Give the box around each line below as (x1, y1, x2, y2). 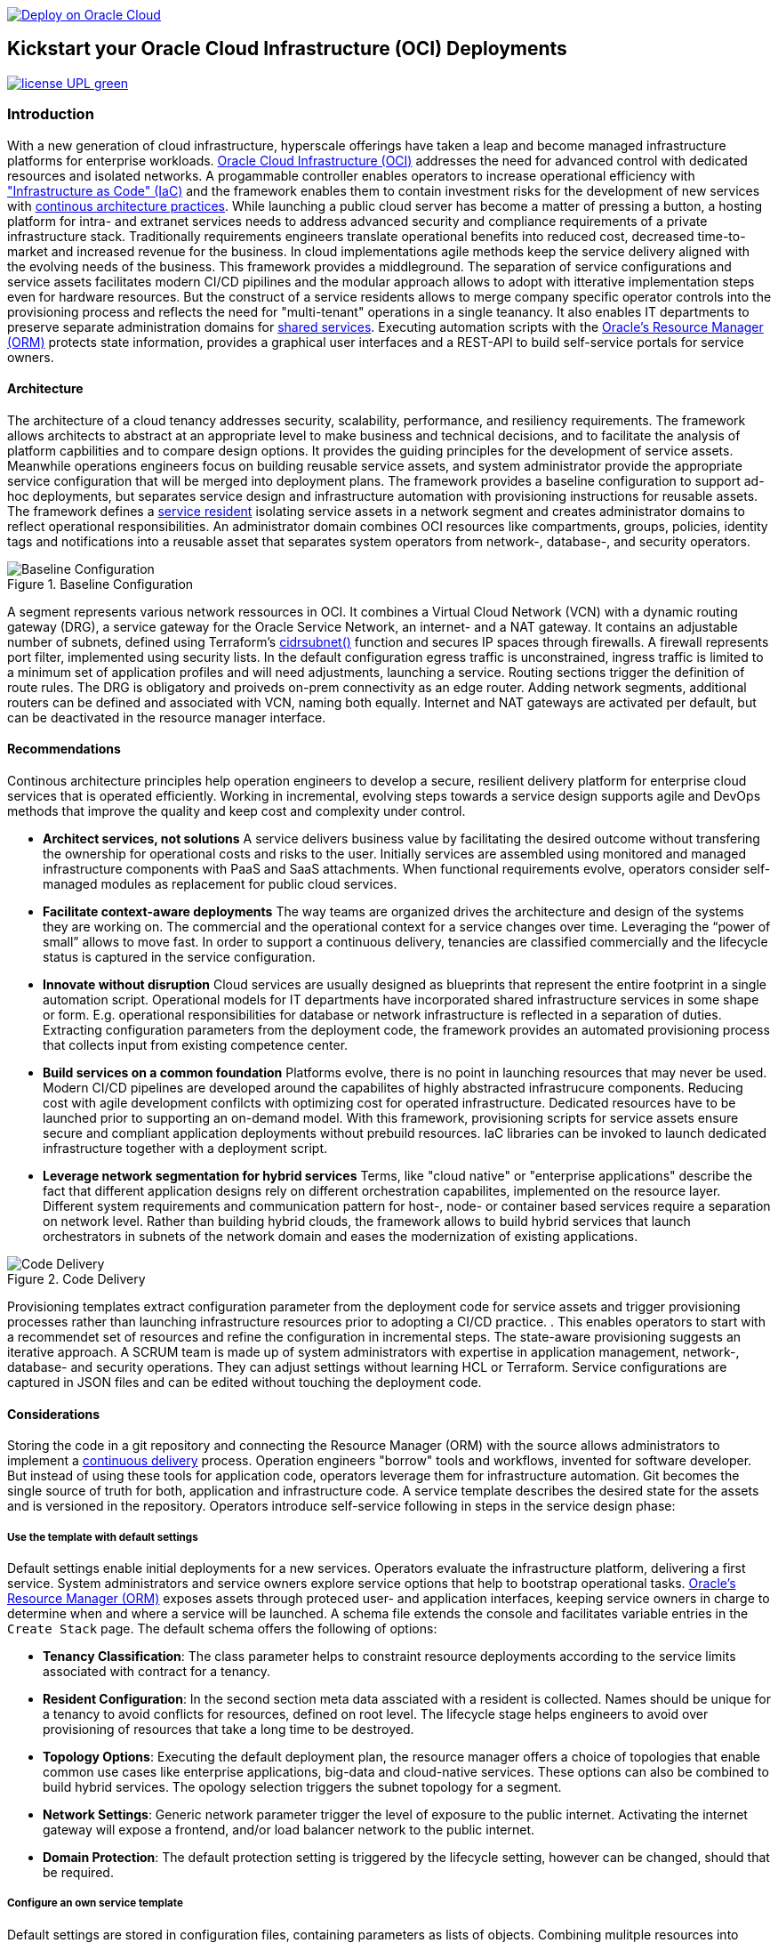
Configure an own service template (7, 1897, 183, 1910)
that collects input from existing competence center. (43, 1037, 349, 1053)
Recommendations (7, 741, 121, 757)
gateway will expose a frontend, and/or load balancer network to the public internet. (43, 1822, 535, 1838)
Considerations (7, 1406, 100, 1422)
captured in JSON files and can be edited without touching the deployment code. (7, 1375, 482, 1391)
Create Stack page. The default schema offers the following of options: (7, 1621, 437, 1637)
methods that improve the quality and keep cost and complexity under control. (7, 803, 466, 819)
